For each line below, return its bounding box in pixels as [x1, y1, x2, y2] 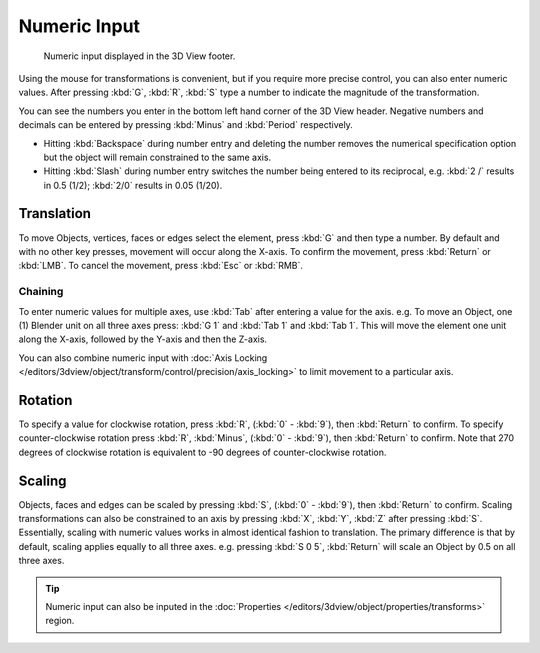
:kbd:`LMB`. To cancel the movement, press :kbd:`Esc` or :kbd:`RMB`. [18, 260, 304, 272]
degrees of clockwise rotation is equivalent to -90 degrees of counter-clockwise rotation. [18, 446, 387, 458]
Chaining [18, 285, 64, 299]
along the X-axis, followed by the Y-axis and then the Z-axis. [18, 333, 268, 345]
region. [45, 615, 75, 627]
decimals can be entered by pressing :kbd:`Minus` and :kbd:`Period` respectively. [18, 119, 354, 131]
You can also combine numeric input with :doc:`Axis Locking [18, 351, 268, 364]
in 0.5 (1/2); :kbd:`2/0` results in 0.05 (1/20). [43, 179, 223, 191]
